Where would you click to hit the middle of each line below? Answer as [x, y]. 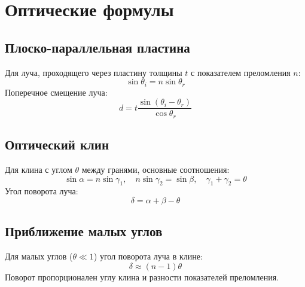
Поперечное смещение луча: [56, 92]
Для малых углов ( [39, 256]
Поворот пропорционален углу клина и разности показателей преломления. [142, 277]
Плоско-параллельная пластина [97, 47]
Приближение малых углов [84, 231]
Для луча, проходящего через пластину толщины [94, 72]
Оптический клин [57, 144]
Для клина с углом [39, 169]
